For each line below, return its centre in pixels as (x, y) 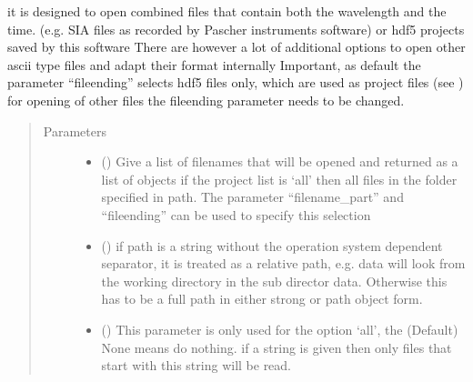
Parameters (75, 131)
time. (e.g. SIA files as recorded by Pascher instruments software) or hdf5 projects (236, 29)
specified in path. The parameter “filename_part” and (252, 197)
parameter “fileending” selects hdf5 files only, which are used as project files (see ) (236, 82)
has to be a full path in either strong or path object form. (262, 299)
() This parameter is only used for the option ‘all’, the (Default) (280, 329)
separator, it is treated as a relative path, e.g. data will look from (283, 263)
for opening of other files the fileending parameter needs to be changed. (206, 100)
